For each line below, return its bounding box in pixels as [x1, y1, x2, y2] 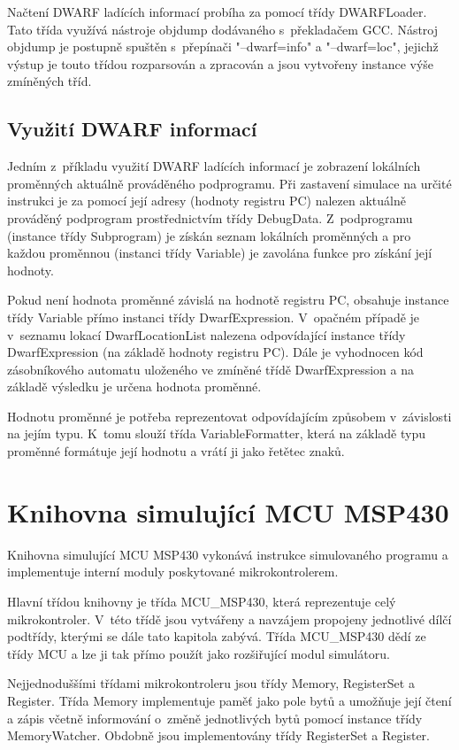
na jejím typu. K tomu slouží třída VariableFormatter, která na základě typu [7, 424, 426, 443]
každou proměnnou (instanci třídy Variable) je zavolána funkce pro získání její [7, 244, 432, 262]
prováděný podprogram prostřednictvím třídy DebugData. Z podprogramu [7, 208, 413, 227]
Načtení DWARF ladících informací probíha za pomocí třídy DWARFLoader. [7, 3, 427, 20]
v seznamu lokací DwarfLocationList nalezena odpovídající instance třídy [7, 325, 406, 344]
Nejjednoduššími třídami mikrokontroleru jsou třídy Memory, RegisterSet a [7, 674, 415, 692]
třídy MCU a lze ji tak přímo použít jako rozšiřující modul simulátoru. [7, 644, 390, 662]
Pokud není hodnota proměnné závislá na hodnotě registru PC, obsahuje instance [7, 290, 449, 309]
